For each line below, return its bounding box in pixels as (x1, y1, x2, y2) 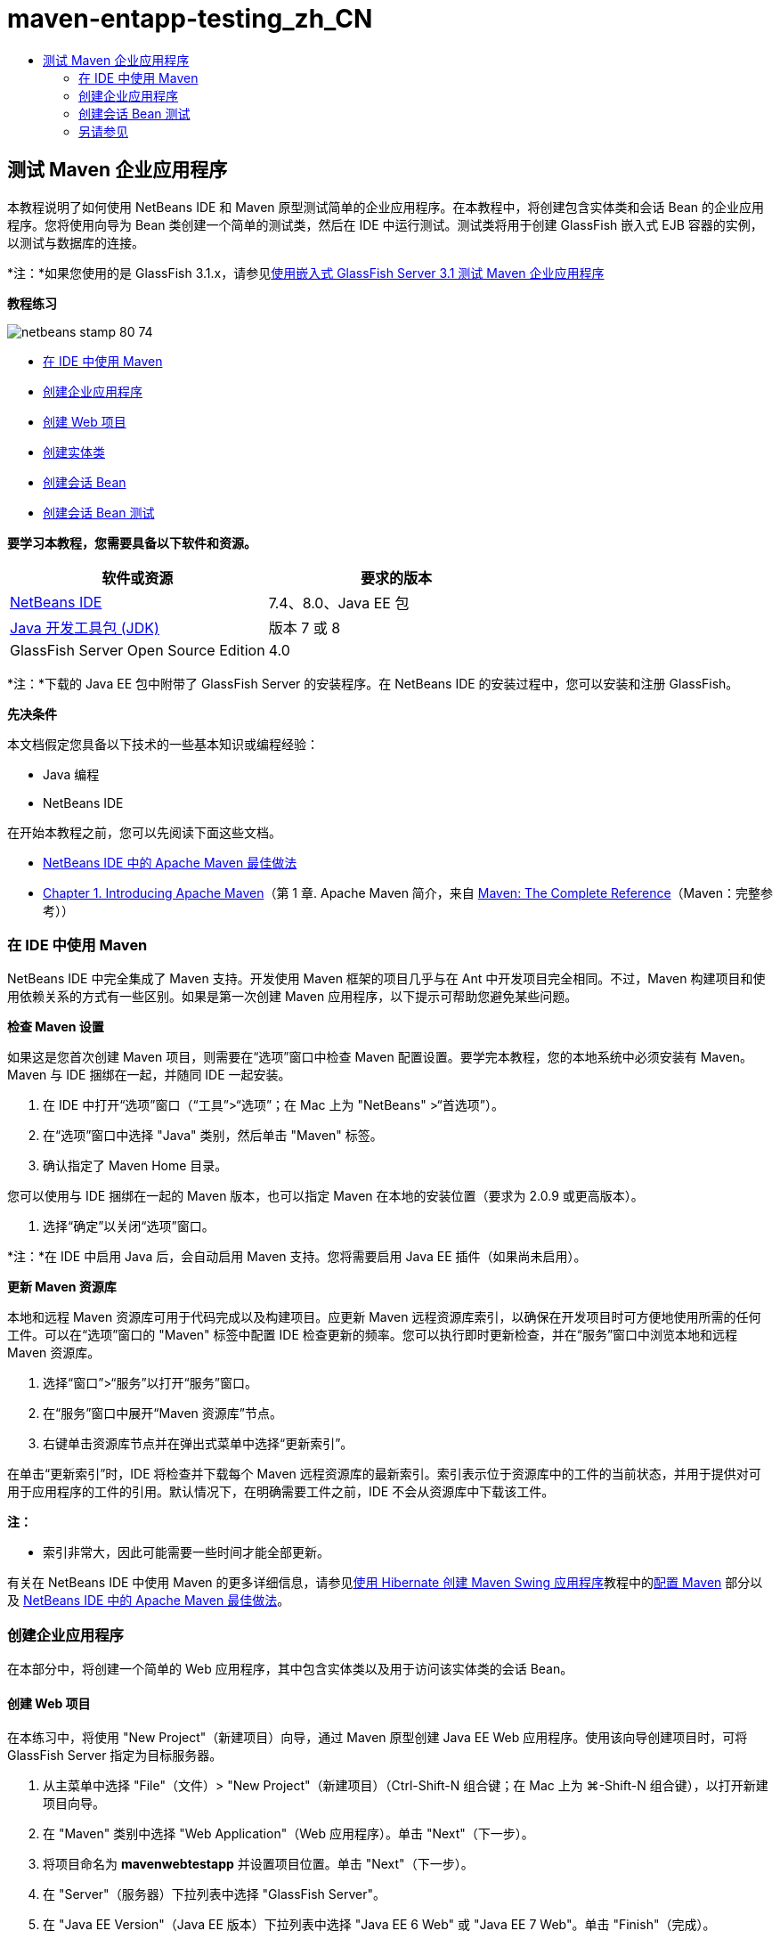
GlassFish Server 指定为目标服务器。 (7, 1748, 223, 1764)
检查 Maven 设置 (7, 1019, 104, 1035)
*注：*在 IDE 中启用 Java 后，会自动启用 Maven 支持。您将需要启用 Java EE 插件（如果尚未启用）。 (7, 1249, 587, 1265)
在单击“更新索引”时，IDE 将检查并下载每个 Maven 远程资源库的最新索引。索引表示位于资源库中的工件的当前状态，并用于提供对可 (7, 1466, 761, 1482)
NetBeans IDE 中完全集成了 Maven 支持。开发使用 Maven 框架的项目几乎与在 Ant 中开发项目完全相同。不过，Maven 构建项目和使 (7, 971, 766, 987)
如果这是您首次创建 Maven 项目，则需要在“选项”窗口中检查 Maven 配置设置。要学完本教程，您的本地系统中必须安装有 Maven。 (7, 1049, 753, 1065)
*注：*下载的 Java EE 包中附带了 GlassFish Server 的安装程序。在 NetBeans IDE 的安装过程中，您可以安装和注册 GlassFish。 (7, 675, 739, 691)
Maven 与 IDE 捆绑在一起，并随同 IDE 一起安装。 (7, 1067, 291, 1083)
